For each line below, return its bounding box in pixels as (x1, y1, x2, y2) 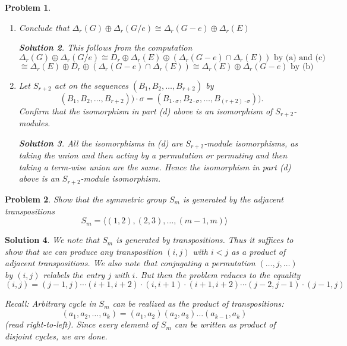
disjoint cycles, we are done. (5, 329, 108, 342)
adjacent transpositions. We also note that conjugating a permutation (5, 257, 255, 269)
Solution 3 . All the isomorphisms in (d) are (18, 136, 183, 149)
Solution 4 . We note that (5, 233, 100, 246)
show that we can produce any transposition (5, 245, 163, 257)
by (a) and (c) (273, 53, 326, 62)
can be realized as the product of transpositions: (112, 297, 284, 310)
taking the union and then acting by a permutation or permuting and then (18, 149, 288, 161)
